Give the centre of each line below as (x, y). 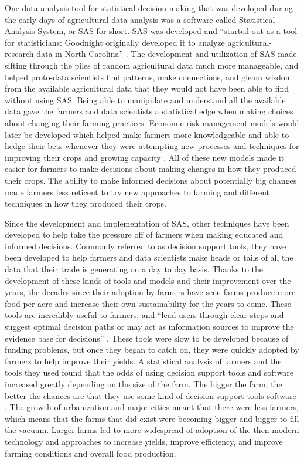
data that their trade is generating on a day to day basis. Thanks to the (134, 269)
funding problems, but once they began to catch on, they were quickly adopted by (152, 349)
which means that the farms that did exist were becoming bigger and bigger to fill (152, 418)
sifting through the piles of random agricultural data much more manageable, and (152, 65)
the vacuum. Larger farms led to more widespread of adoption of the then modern (152, 430)
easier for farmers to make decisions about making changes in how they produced (151, 169)
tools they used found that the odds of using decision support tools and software (149, 372)
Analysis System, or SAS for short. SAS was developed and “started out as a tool (151, 31)
